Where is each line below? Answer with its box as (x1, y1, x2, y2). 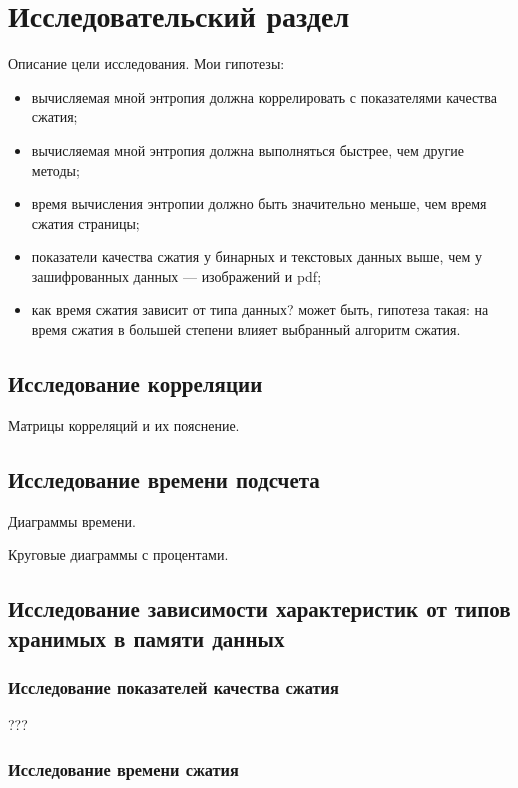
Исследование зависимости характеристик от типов (8, 593, 511, 624)
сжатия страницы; (31, 212, 140, 233)
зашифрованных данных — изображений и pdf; (31, 265, 322, 286)
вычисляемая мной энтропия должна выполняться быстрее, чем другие (31, 139, 464, 160)
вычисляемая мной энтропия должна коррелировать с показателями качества (31, 86, 497, 107)
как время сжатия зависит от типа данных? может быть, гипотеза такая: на (31, 299, 489, 320)
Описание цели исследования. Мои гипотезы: (8, 53, 285, 74)
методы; (31, 159, 80, 180)
